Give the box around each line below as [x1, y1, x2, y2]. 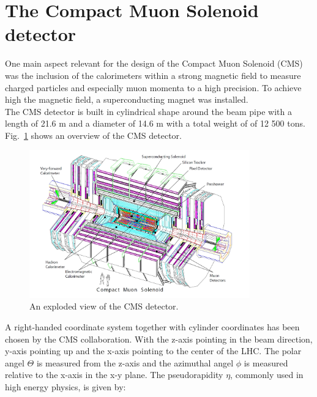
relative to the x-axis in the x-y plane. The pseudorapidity [5, 368, 223, 381]
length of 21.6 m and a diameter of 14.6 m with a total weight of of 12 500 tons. [5, 117, 305, 130]
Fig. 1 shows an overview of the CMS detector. [5, 128, 182, 141]
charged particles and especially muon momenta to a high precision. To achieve [5, 81, 302, 94]
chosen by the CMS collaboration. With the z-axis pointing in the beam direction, [5, 332, 313, 345]
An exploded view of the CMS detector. [29, 300, 179, 313]
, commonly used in [230, 368, 304, 381]
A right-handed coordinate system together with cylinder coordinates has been [5, 320, 300, 333]
